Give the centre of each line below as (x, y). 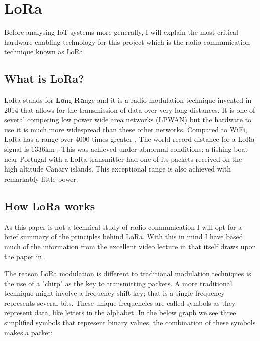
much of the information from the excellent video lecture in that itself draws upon (130, 246)
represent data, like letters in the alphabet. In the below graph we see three (120, 313)
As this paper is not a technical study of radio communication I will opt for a (123, 227)
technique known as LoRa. (45, 52)
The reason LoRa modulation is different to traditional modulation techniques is (128, 273)
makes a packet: (28, 332)
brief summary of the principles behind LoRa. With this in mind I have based (124, 237)
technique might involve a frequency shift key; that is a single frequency (114, 293)
